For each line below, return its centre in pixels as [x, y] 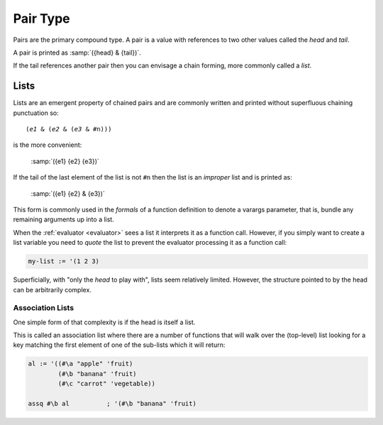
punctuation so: [36, 113]
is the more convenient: [48, 145]
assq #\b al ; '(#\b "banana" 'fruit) [112, 403]
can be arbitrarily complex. [52, 289]
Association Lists [44, 308]
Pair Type [41, 18]
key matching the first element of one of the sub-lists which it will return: [119, 345]
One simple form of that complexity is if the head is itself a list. [104, 322]
